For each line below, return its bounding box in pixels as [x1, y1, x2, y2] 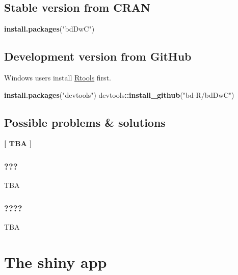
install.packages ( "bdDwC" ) [4, 23, 95, 34]
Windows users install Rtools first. [4, 72, 111, 82]
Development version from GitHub [4, 48, 192, 64]
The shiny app [4, 251, 107, 272]
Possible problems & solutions [4, 114, 166, 130]
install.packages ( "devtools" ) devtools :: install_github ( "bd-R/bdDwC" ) [4, 89, 234, 100]
